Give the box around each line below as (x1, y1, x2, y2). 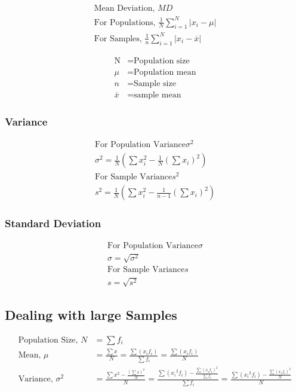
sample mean (134, 90, 181, 99)
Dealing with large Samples (5, 306, 177, 324)
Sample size (134, 79, 176, 88)
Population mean (134, 68, 196, 77)
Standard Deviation (5, 216, 101, 231)
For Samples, (94, 34, 142, 43)
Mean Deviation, (94, 4, 155, 13)
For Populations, (94, 18, 156, 27)
